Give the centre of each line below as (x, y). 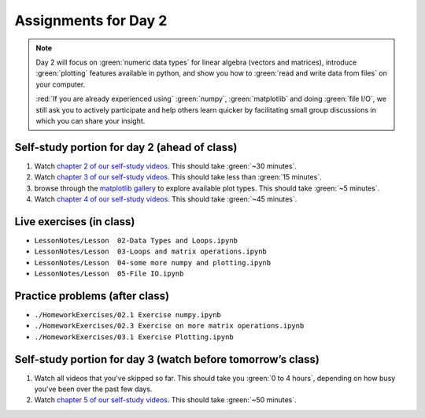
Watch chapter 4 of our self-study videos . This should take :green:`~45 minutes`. (166, 199)
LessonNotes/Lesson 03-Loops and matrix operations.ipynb (151, 252)
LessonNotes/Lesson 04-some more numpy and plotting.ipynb (153, 263)
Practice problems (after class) (92, 296)
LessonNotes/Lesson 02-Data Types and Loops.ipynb (136, 240)
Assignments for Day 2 (91, 20)
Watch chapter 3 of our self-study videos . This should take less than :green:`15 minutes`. (178, 177)
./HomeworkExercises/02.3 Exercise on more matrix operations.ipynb (169, 326)
